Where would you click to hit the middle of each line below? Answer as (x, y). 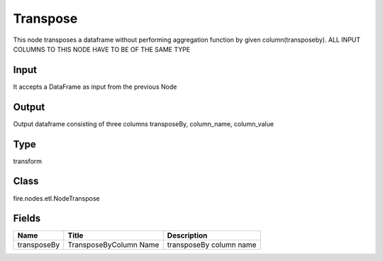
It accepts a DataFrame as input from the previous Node (95, 87)
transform (28, 161)
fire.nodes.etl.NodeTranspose (56, 198)
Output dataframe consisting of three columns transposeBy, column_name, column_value (144, 123)
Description (187, 235)
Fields (27, 219)
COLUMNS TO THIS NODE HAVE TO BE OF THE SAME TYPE (102, 49)
